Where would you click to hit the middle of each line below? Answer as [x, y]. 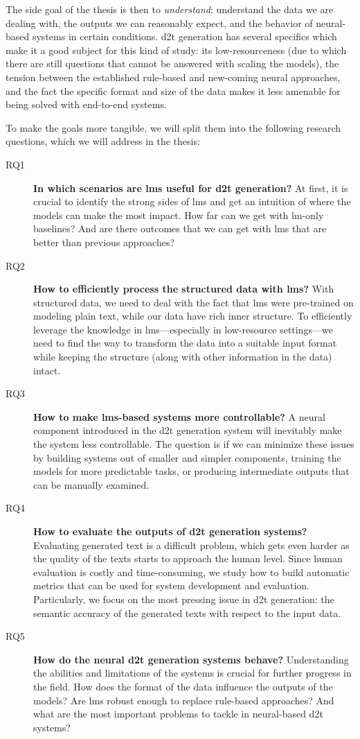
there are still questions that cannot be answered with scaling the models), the [172, 63]
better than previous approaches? [104, 242]
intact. [47, 370]
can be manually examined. [91, 484]
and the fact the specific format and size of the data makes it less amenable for [173, 90]
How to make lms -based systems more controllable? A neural [179, 416]
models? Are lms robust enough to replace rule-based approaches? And [184, 700]
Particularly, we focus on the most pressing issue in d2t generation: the [184, 599]
